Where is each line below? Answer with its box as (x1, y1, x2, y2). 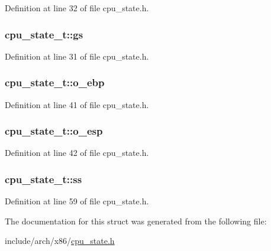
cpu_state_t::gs (5, 27, 83, 41)
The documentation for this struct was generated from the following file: (5, 214, 267, 227)
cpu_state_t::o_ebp (5, 75, 105, 90)
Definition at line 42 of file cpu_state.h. (5, 146, 149, 159)
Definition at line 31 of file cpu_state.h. (5, 50, 149, 62)
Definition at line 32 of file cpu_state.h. (5, 2, 149, 14)
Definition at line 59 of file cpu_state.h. (5, 195, 149, 207)
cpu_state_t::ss (5, 171, 82, 186)
